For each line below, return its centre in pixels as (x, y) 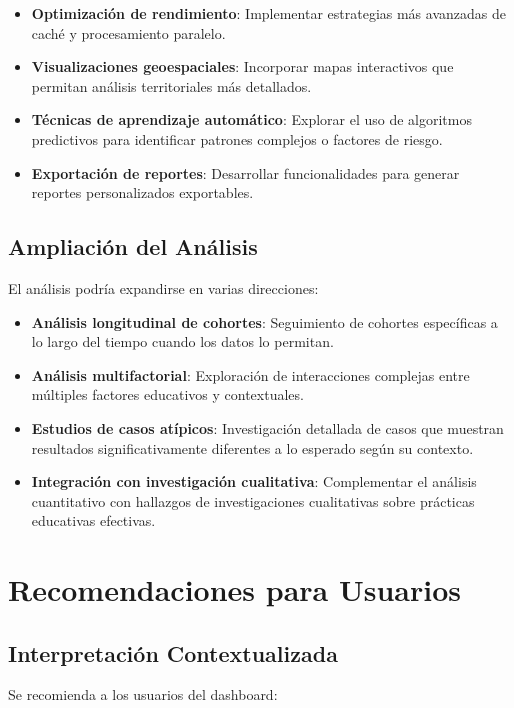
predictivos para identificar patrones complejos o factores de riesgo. (237, 138)
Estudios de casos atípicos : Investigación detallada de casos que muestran (267, 427)
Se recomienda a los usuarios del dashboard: (143, 694)
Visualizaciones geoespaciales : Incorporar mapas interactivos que (242, 66)
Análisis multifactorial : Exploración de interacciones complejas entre (250, 374)
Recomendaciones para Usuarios (235, 589)
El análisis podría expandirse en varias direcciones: (163, 287)
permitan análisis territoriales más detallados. (171, 85)
